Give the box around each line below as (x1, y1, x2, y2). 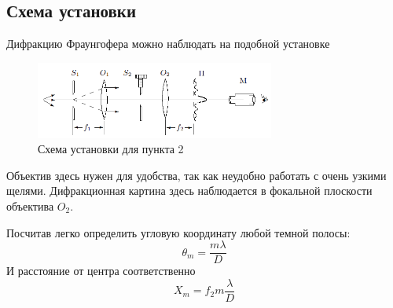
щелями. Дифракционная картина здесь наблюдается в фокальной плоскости (6, 182, 373, 199)
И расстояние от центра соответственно (6, 262, 196, 279)
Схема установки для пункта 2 (38, 141, 184, 157)
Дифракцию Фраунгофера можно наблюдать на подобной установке (6, 35, 330, 52)
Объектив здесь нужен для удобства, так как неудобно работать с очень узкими (6, 167, 387, 183)
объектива (6, 198, 54, 214)
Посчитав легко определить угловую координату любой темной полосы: (6, 224, 351, 240)
